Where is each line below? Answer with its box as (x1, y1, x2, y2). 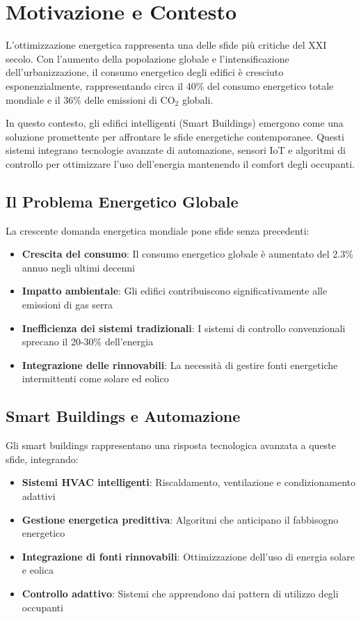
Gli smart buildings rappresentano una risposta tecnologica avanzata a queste (6, 438, 336, 453)
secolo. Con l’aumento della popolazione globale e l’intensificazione (6, 51, 289, 65)
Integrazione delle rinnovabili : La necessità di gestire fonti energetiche (22, 357, 338, 372)
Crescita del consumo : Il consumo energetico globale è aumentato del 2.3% (22, 246, 353, 261)
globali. (182, 92, 214, 107)
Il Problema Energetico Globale (6, 190, 239, 212)
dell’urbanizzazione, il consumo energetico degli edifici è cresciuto (6, 65, 284, 79)
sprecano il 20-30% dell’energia (22, 334, 154, 349)
